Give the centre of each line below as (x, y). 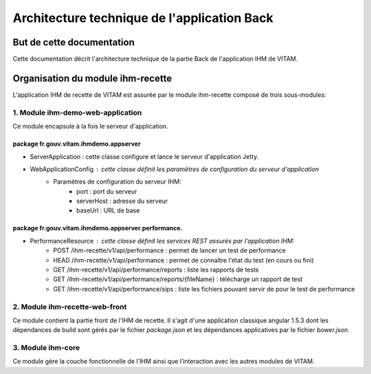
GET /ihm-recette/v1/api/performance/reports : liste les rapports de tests (156, 270)
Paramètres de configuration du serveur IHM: (117, 181)
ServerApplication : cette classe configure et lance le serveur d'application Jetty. (144, 156)
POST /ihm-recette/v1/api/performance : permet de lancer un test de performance (170, 250)
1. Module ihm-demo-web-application (77, 112)
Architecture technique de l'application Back (143, 18)
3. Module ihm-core (46, 348)
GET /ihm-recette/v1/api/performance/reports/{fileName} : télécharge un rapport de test (178, 279)
